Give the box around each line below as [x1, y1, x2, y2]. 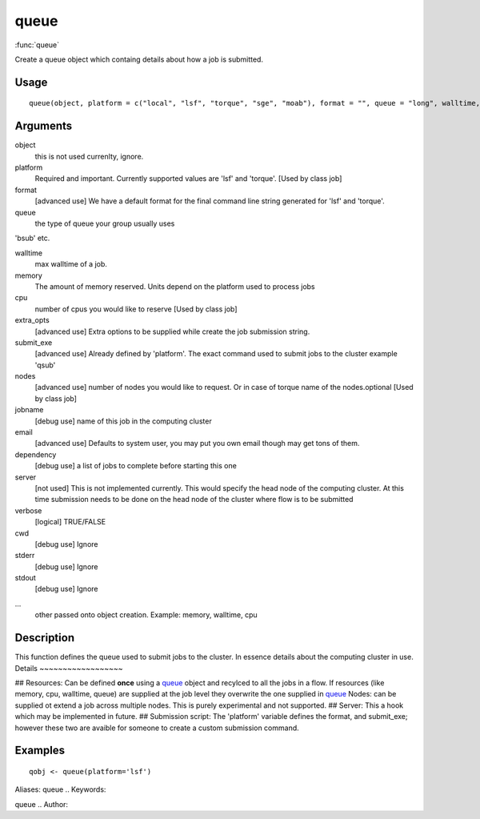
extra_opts [14, 315, 50, 325]
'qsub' [34, 360, 56, 370]
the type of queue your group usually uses [34, 219, 175, 228]
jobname [14, 405, 44, 415]
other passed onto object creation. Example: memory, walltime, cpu [34, 610, 258, 620]
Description [14, 631, 75, 644]
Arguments [14, 119, 73, 133]
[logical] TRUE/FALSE [34, 517, 106, 527]
